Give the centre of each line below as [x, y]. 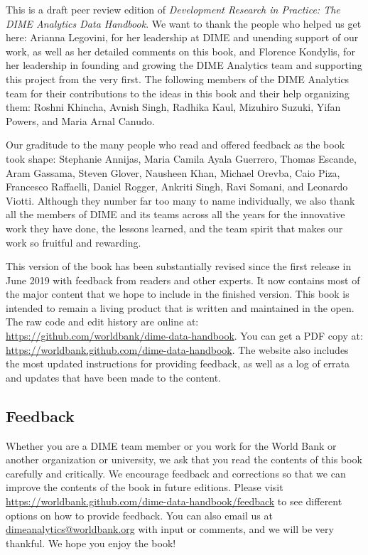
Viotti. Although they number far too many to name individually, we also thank [180, 200]
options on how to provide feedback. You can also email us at [139, 515]
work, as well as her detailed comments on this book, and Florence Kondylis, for [180, 51]
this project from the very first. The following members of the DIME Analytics [178, 79]
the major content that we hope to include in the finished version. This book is [178, 294]
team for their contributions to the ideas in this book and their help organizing [178, 93]
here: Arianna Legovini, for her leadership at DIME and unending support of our [182, 37]
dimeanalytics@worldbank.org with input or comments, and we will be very [170, 529]
